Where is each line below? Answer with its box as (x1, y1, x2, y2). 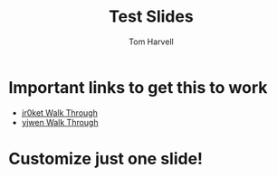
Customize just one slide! (8, 148, 204, 169)
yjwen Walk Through (21, 116, 99, 127)
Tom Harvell (129, 36, 174, 47)
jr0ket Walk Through (21, 107, 99, 118)
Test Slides (109, 6, 194, 27)
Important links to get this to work (8, 77, 268, 98)
